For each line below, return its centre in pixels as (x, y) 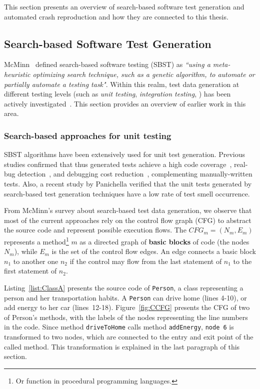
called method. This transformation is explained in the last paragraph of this (122, 346)
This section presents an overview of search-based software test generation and (124, 6)
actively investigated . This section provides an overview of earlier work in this (125, 103)
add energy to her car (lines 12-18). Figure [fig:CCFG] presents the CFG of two (127, 307)
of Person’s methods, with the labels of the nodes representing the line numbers (126, 317)
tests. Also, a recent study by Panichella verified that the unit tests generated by (128, 183)
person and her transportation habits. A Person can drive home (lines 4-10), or (125, 297)
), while (26, 251)
